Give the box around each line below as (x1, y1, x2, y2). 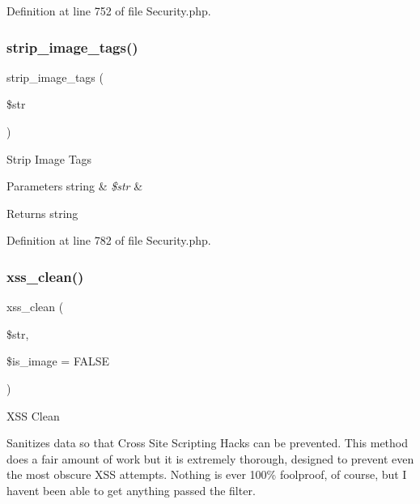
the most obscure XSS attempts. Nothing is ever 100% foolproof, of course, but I (6, 466, 407, 483)
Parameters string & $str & (6, 177, 143, 194)
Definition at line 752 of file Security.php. (6, 2, 211, 19)
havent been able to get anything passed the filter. (6, 481, 256, 498)
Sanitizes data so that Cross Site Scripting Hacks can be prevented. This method (6, 434, 409, 451)
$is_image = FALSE (6, 352, 110, 369)
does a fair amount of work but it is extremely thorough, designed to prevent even (6, 450, 414, 467)
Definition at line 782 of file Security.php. (6, 232, 211, 249)
